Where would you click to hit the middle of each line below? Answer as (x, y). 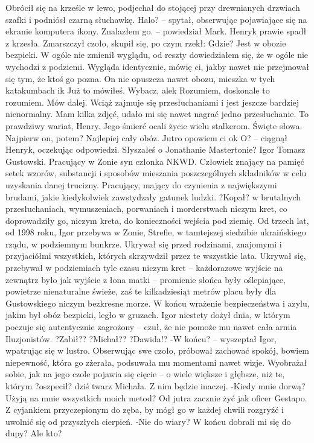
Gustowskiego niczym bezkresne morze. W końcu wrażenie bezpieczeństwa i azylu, (158, 303)
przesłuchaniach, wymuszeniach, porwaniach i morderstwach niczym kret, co (146, 209)
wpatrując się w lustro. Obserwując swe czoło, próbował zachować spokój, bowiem (158, 350)
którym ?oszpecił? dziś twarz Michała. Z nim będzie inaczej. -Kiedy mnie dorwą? (155, 386)
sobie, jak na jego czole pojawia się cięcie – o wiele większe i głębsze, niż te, (145, 374)
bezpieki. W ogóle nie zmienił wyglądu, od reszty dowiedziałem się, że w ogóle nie (157, 55)
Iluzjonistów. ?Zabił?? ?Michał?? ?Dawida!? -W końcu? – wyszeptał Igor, (141, 338)
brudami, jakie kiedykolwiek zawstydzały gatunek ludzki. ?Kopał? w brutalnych (153, 196)
